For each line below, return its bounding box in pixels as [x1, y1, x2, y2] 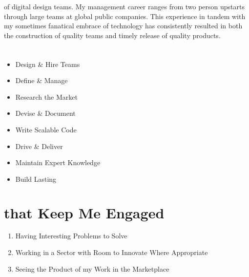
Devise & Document [15, 108, 76, 118]
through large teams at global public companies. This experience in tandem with [4, 11, 246, 21]
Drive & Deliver [15, 141, 63, 151]
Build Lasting [15, 173, 57, 184]
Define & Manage [15, 75, 68, 85]
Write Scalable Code [15, 124, 77, 134]
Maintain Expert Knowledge [15, 157, 101, 168]
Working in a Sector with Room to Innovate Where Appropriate [15, 247, 208, 257]
